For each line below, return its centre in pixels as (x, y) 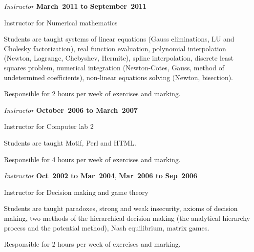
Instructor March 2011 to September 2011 (75, 6)
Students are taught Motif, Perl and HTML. (70, 142)
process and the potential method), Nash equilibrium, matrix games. (107, 227)
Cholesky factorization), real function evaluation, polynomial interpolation (115, 48)
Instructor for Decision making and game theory (76, 192)
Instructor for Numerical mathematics (61, 22)
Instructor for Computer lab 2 (49, 126)
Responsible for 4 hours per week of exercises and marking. (92, 159)
